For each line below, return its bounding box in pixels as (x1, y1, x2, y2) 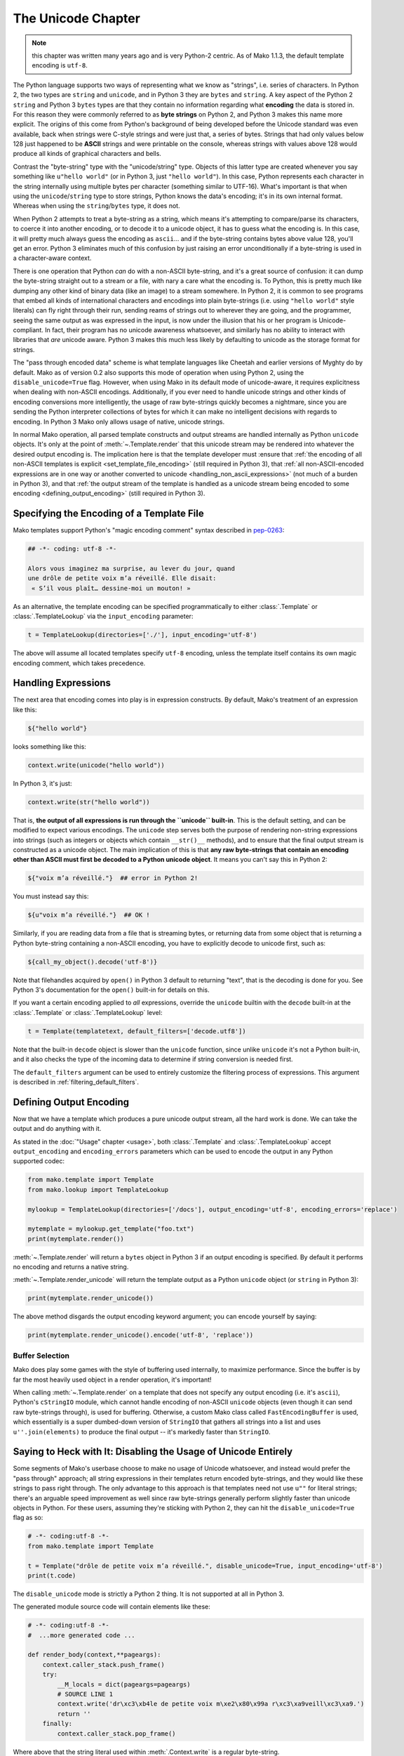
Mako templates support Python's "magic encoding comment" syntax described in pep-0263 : (13, 526, 285, 535)
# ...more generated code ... (27, 1631, 136, 1639)
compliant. (13, 326, 43, 334)
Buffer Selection (13, 1351, 70, 1361)
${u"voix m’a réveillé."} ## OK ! (27, 911, 150, 919)
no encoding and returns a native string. (13, 1263, 129, 1271)
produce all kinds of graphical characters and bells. (13, 150, 161, 158)
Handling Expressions (13, 677, 112, 689)
